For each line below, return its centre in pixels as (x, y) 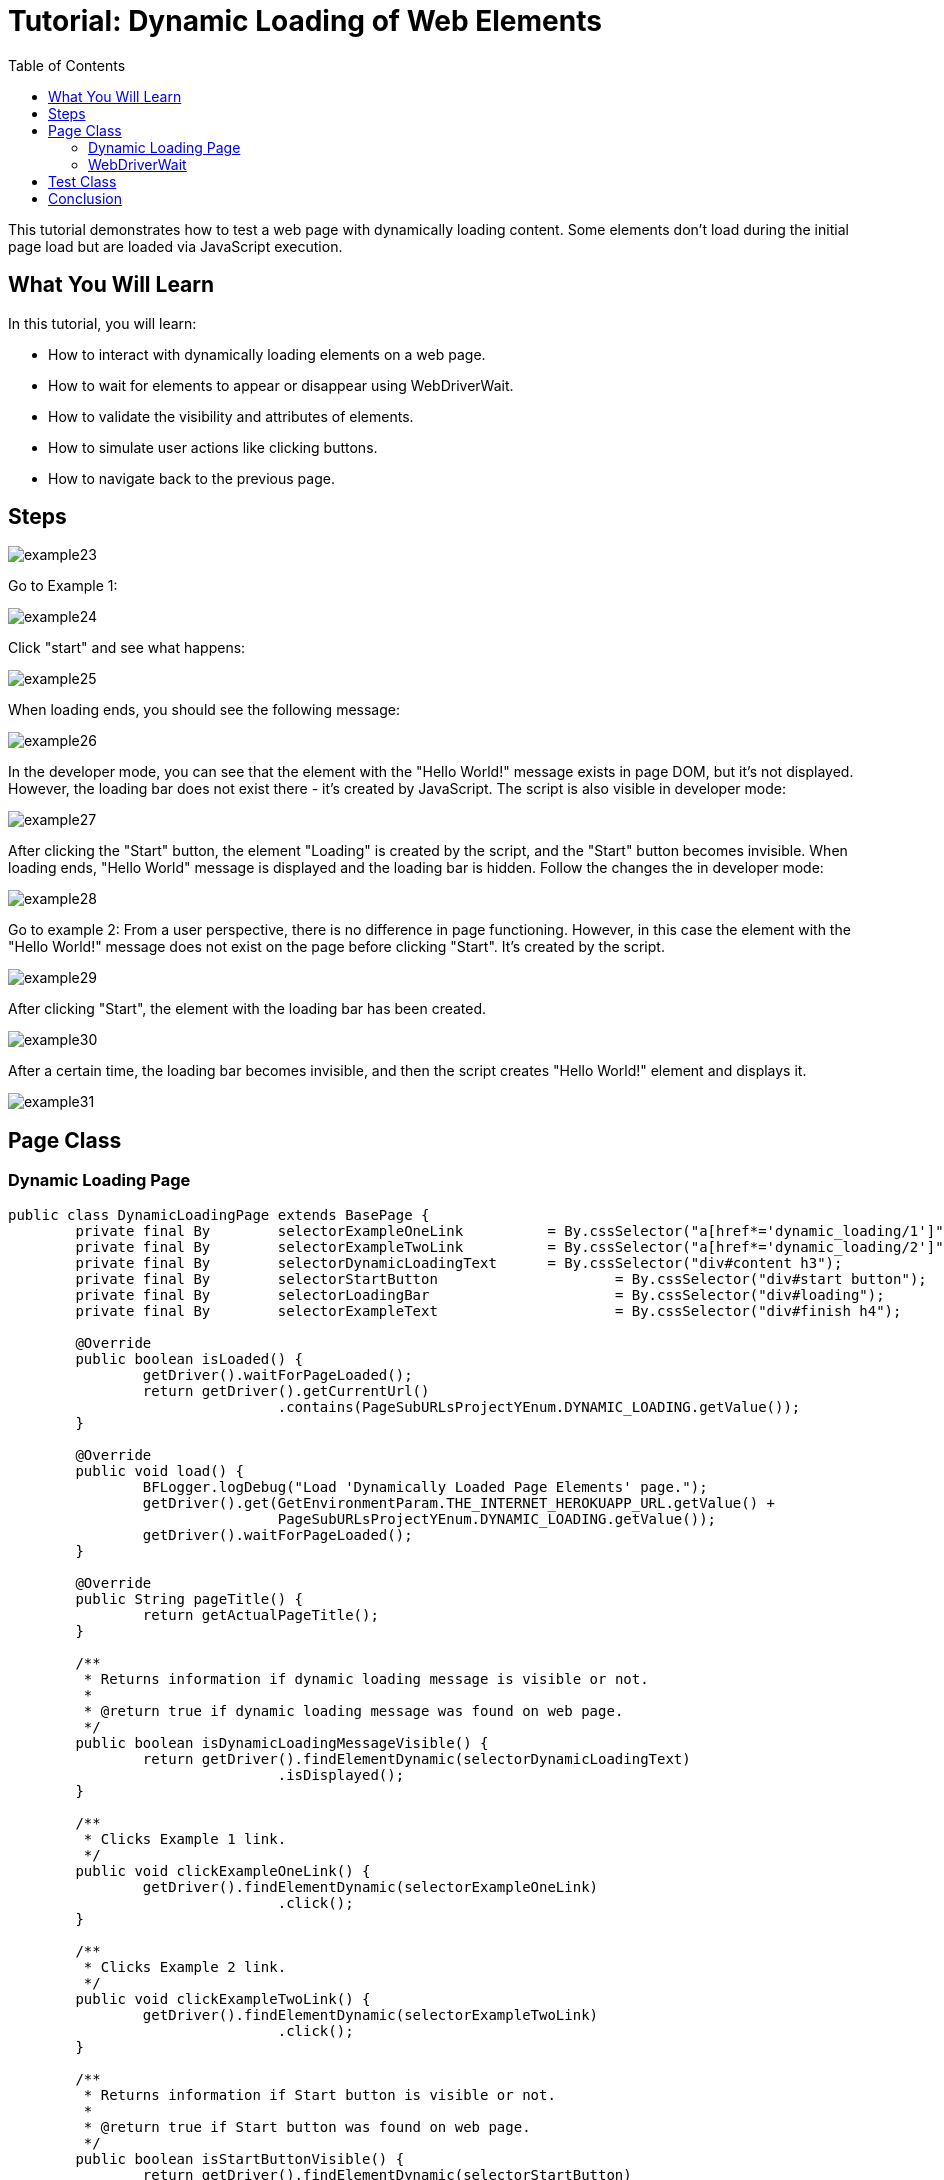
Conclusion (85, 198)
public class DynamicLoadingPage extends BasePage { (219, 1214)
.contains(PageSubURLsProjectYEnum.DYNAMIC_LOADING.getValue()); (539, 1406)
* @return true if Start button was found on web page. (307, 2126)
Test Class (82, 181)
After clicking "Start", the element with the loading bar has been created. (247, 1009)
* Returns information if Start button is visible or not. (319, 2094)
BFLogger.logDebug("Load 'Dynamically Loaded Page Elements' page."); (425, 1486)
